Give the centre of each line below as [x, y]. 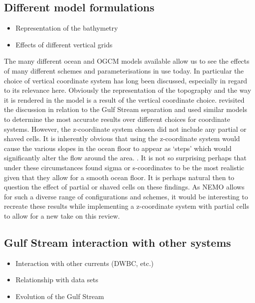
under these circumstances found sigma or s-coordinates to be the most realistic [124, 167]
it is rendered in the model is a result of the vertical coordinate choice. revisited [124, 99]
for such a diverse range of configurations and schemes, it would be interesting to [126, 196]
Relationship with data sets [57, 280]
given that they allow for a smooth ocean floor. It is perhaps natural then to [119, 177]
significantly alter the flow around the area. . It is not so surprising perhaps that [125, 158]
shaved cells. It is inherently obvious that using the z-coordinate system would [122, 138]
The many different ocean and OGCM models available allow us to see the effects [127, 61]
